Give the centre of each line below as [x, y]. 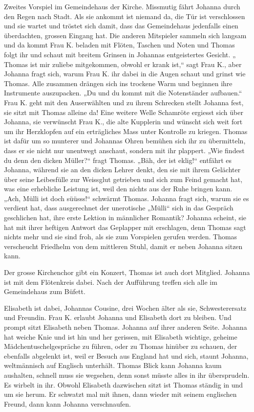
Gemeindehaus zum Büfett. [45, 291]
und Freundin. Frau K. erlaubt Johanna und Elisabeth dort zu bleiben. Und [118, 317]
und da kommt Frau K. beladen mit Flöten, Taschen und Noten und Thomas [119, 45]
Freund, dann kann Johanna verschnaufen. [68, 403]
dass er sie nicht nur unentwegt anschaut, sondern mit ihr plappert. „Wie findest [124, 150]
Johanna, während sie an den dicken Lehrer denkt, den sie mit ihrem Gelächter [122, 170]
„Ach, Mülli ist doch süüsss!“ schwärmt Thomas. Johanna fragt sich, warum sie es [127, 198]
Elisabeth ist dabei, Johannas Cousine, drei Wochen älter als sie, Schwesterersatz [125, 308]
